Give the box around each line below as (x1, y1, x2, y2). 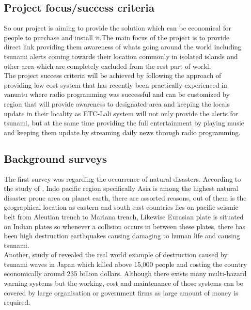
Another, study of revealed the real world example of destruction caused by (4, 249, 228, 260)
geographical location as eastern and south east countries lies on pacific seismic (4, 202, 238, 212)
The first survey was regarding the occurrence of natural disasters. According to (4, 173, 241, 184)
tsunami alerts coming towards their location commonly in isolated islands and (4, 51, 238, 61)
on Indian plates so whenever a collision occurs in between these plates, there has (4, 221, 245, 231)
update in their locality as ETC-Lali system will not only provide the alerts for (4, 108, 238, 118)
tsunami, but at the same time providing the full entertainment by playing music (4, 118, 244, 128)
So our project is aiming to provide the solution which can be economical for (4, 23, 231, 33)
